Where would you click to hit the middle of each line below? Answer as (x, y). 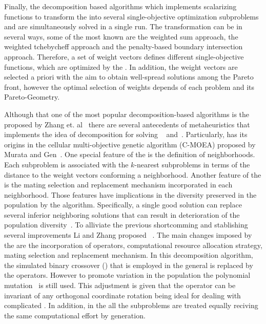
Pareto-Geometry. (32, 97)
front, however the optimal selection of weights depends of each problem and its (129, 87)
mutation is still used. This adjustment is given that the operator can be (120, 285)
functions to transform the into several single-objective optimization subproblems (131, 16)
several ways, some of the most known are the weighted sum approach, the (121, 36)
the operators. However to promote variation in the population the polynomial (127, 275)
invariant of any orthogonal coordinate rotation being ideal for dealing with (122, 295)
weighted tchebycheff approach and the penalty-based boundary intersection (124, 46)
